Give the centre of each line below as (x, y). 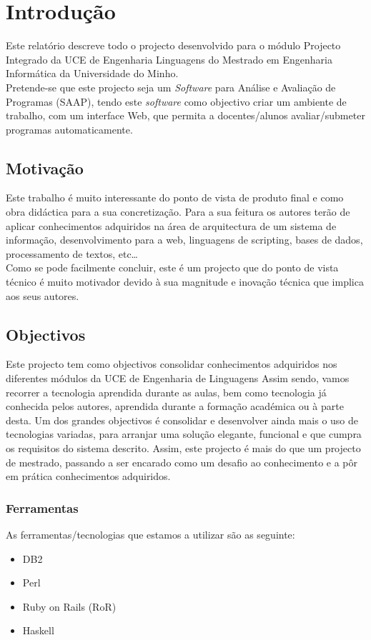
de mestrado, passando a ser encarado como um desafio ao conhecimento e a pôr (182, 462)
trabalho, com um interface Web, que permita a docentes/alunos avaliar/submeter (185, 115)
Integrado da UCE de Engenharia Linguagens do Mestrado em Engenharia (169, 59)
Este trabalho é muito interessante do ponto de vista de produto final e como (175, 197)
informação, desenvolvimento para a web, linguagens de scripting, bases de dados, (184, 240)
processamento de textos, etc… (72, 253)
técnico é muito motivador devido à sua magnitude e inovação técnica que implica (185, 282)
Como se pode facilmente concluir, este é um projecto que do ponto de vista (172, 267)
